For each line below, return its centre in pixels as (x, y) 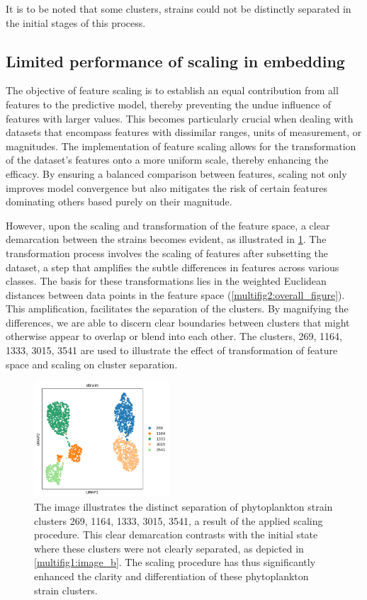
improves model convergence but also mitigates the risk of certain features (166, 187)
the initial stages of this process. (76, 22)
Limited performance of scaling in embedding (175, 61)
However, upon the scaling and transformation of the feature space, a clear (168, 225)
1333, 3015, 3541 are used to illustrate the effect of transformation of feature (172, 350)
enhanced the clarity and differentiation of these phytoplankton (171, 576)
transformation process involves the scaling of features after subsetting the (167, 253)
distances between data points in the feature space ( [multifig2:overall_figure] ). (175, 294)
